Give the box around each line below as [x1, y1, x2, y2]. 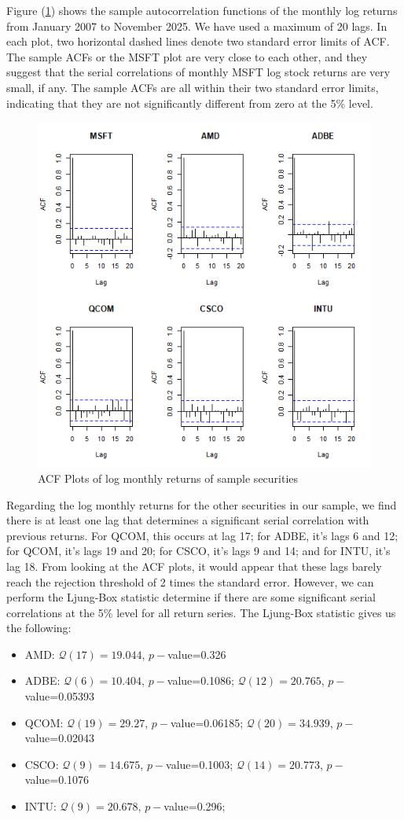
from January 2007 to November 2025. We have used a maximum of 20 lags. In [6, 17, 387, 34]
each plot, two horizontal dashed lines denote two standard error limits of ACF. [6, 33, 390, 50]
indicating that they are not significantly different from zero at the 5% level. [6, 94, 373, 111]
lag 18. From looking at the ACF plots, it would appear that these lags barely [6, 557, 382, 574]
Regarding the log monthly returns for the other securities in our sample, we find [6, 496, 397, 513]
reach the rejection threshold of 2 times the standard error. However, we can [6, 573, 374, 590]
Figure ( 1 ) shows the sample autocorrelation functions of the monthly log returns [6, 2, 398, 18]
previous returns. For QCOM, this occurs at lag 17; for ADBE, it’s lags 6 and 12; [6, 527, 398, 543]
